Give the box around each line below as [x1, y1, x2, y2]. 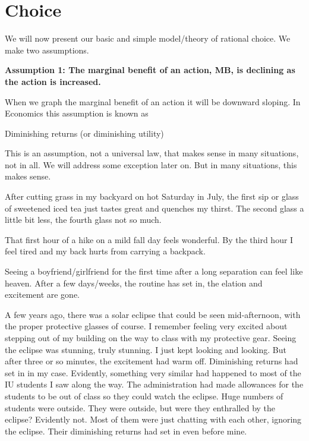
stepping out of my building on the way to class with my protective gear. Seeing [5, 332, 297, 344]
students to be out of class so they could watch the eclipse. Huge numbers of [5, 389, 283, 402]
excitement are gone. [5, 288, 80, 301]
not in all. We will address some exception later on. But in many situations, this [5, 158, 297, 171]
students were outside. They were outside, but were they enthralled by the [5, 401, 276, 414]
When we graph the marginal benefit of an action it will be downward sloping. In [5, 95, 301, 108]
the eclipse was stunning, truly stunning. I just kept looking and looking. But [5, 343, 286, 355]
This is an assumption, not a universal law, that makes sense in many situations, [5, 147, 299, 159]
